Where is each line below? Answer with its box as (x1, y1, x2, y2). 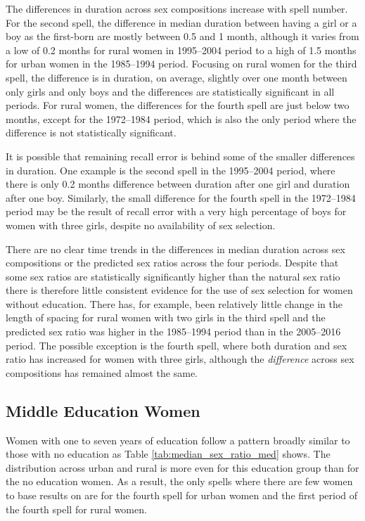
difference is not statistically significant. (6, 125, 177, 140)
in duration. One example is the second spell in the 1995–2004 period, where (6, 162, 335, 177)
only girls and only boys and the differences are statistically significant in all (6, 84, 335, 98)
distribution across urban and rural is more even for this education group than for (6, 460, 359, 475)
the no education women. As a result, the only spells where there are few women (6, 474, 353, 489)
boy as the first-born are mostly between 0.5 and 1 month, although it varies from (6, 29, 359, 44)
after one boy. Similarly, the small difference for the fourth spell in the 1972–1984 (6, 190, 356, 205)
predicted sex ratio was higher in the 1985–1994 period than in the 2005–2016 (6, 324, 341, 339)
